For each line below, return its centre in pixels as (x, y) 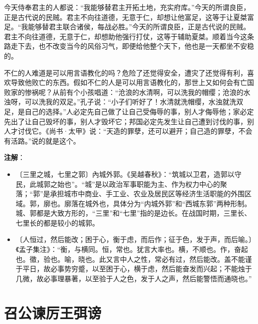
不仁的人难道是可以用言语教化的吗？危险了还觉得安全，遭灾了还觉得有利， (126, 72)
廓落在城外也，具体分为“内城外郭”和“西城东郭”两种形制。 (158, 203)
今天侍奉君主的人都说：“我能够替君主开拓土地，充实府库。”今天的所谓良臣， (127, 7)
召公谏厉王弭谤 (53, 312)
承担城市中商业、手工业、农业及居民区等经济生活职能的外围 (148, 194)
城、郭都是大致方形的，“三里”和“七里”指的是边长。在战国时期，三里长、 (133, 213)
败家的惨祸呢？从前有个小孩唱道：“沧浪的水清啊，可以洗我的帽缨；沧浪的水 (127, 92)
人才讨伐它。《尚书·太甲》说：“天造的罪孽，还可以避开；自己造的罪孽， (121, 131)
